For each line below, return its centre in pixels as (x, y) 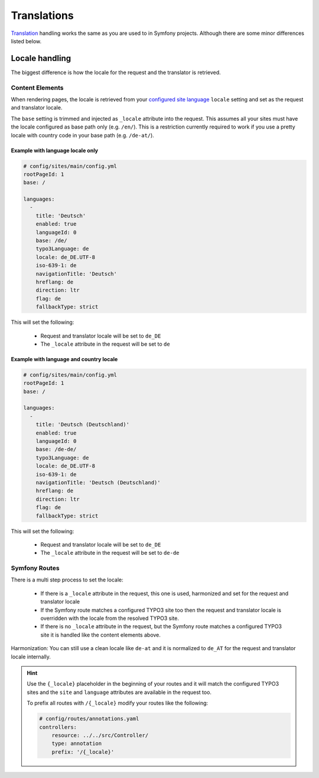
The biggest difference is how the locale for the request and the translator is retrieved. (116, 72)
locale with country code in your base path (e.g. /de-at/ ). (83, 135)
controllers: (58, 727)
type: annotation (77, 744)
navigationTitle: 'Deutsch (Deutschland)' (98, 483)
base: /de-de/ (56, 449)
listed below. (26, 41)
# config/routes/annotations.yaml (89, 719)
